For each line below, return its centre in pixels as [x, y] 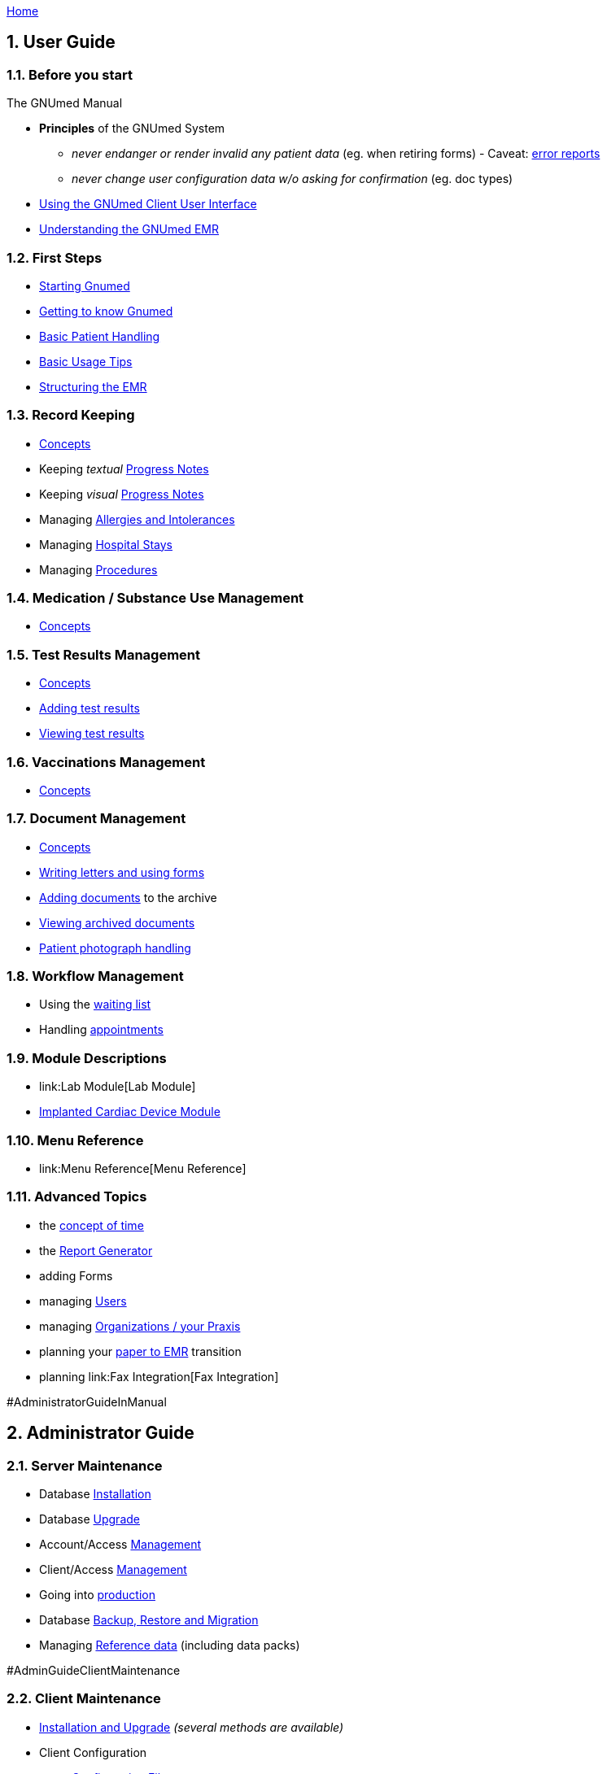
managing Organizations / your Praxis [140, 1326]
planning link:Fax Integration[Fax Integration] [159, 1376]
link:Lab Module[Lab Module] [118, 1087]
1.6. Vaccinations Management [106, 762]
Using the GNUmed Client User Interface [148, 204]
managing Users [83, 1301]
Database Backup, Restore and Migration [149, 1619]
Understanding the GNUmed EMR [129, 229]
